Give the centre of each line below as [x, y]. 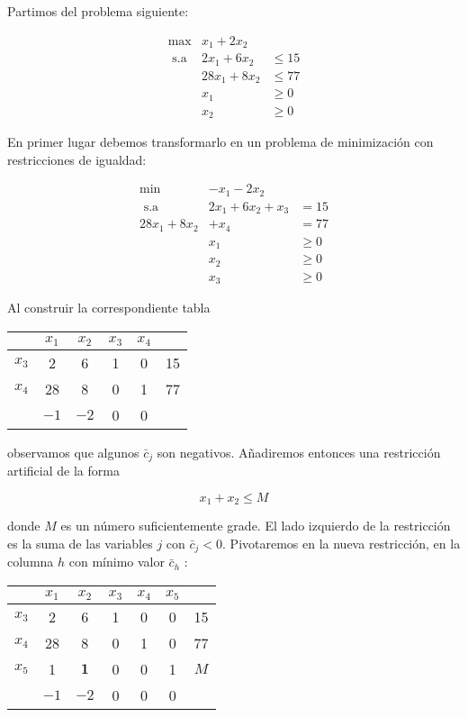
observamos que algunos [73, 452]
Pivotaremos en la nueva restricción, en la [345, 543]
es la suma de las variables [80, 543]
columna [31, 562]
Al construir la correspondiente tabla [109, 308]
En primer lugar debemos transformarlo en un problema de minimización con [220, 142]
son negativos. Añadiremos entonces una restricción [299, 452]
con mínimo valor [117, 562]
